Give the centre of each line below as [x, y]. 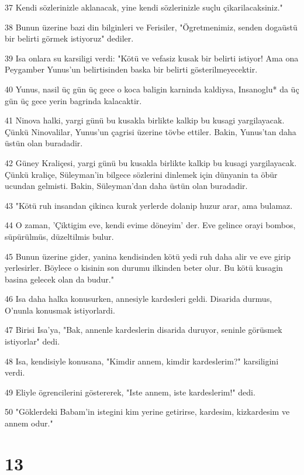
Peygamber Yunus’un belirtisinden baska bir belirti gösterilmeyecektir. [131, 69]
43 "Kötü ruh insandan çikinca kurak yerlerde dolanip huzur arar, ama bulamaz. [149, 205]
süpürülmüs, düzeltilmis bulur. [59, 236]
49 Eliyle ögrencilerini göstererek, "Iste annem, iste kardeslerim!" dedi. [130, 392]
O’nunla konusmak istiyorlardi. [60, 310]
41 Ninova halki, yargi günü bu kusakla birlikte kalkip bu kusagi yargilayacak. [145, 120]
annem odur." [29, 423]
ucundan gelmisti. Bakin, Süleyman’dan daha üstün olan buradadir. [126, 186]
